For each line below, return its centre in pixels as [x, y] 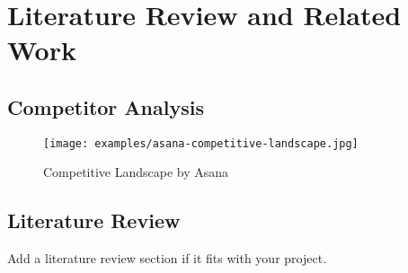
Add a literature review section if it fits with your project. [167, 258]
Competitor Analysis [106, 106]
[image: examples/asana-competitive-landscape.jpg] [201, 143]
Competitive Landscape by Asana [136, 172]
